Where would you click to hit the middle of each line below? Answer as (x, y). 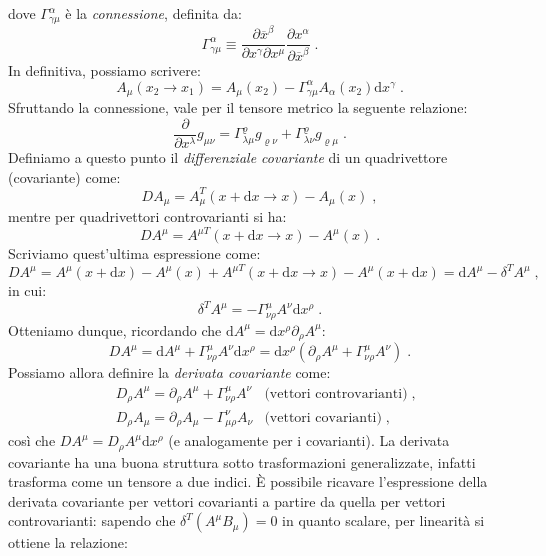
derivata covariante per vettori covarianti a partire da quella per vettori (227, 500)
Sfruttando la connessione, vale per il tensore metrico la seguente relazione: (238, 107)
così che (32, 440)
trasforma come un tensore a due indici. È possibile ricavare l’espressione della (248, 481)
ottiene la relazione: (68, 542)
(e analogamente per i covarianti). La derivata (309, 440)
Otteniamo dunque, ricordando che (115, 329)
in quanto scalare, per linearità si (383, 520)
